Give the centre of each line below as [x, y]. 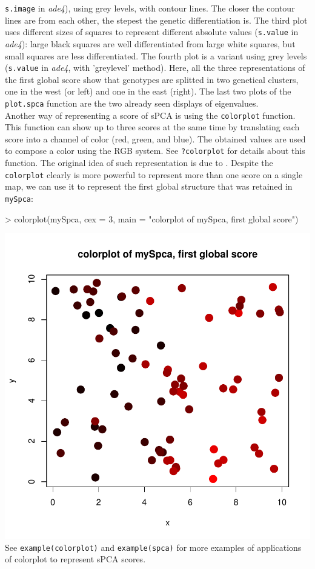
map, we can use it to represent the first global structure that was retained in [149, 186]
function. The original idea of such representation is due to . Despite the [139, 163]
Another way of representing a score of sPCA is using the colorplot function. [150, 115]
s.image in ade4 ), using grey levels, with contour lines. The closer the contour [150, 8]
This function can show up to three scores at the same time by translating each [152, 127]
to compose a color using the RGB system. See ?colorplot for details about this [155, 151]
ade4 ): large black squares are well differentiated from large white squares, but [150, 43]
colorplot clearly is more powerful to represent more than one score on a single [154, 174]
